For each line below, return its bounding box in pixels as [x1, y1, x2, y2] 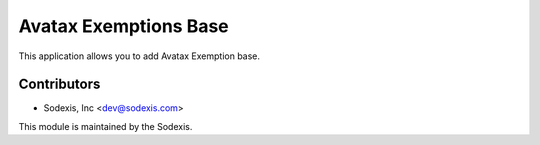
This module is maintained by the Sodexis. [18, 120, 193, 132]
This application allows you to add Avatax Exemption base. [18, 50, 260, 62]
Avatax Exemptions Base [18, 15, 229, 37]
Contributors [18, 76, 101, 93]
